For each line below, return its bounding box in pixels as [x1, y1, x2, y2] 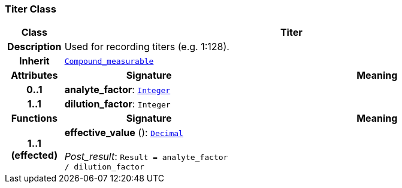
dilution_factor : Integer [64, 98, 171, 110]
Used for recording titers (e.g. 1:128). [64, 41, 229, 53]
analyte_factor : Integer [64, 84, 171, 96]
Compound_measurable [64, 56, 154, 66]
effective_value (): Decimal [64, 127, 183, 139]
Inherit [19, 55, 50, 67]
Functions [11, 112, 58, 125]
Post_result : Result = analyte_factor [64, 150, 228, 163]
